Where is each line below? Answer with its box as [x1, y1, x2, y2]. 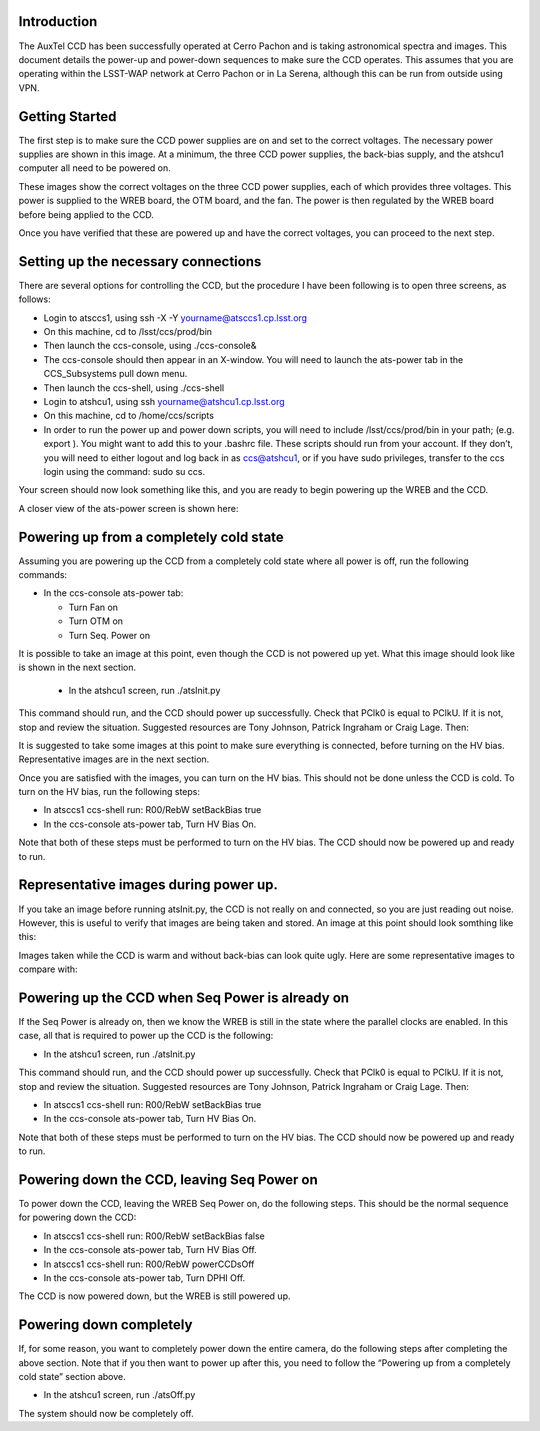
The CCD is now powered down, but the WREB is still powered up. [18, 1290, 291, 1302]
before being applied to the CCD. [18, 208, 155, 220]
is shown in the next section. [18, 661, 137, 674]
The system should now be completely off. [18, 1407, 194, 1419]
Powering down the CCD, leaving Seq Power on [18, 1171, 319, 1188]
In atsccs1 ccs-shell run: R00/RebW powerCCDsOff [43, 1258, 255, 1270]
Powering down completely [18, 1316, 193, 1334]
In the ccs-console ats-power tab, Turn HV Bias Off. [43, 1244, 257, 1256]
